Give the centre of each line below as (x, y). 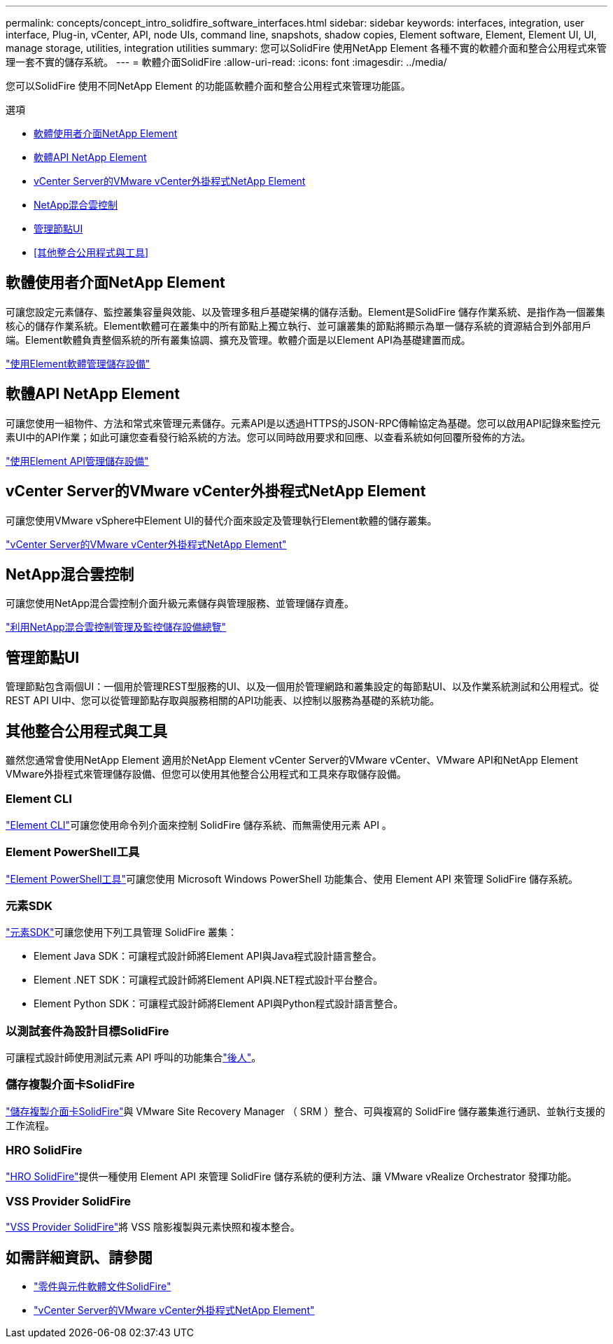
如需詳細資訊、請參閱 (79, 1257)
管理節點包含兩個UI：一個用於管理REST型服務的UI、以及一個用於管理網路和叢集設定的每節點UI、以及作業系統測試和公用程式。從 (302, 687)
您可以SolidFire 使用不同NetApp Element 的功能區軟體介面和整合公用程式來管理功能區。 (208, 86)
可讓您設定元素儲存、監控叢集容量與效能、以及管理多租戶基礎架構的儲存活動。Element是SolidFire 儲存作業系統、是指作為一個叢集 (305, 311)
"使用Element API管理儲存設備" (77, 461)
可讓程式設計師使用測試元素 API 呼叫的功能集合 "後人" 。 (134, 1058)
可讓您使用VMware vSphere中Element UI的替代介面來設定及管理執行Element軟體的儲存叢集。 (221, 520)
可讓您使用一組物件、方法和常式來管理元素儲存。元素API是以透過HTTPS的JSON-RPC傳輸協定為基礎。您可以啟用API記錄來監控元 (303, 423)
